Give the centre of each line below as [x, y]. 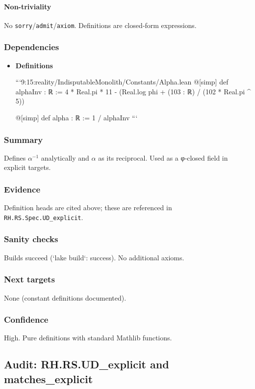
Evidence [22, 189]
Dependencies [32, 47]
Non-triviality [28, 6]
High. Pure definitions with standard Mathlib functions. [88, 338]
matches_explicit [49, 378]
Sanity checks [31, 239]
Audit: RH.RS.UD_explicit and [87, 364]
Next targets [29, 279]
